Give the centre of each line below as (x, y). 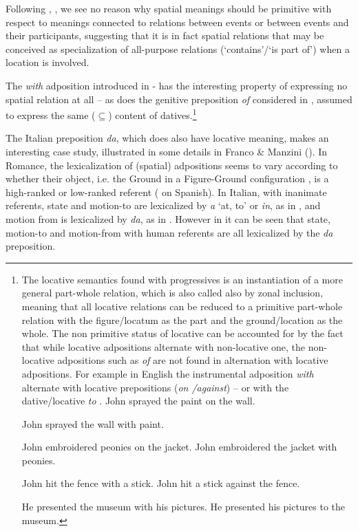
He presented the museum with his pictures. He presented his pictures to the (183, 507)
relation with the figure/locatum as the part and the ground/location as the (182, 319)
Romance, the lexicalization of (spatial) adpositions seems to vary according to (172, 165)
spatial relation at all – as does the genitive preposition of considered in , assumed (179, 99)
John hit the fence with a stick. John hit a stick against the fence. (161, 483)
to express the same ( (51, 115)
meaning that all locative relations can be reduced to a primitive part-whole (182, 306)
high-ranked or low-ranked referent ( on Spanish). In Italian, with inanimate (166, 192)
